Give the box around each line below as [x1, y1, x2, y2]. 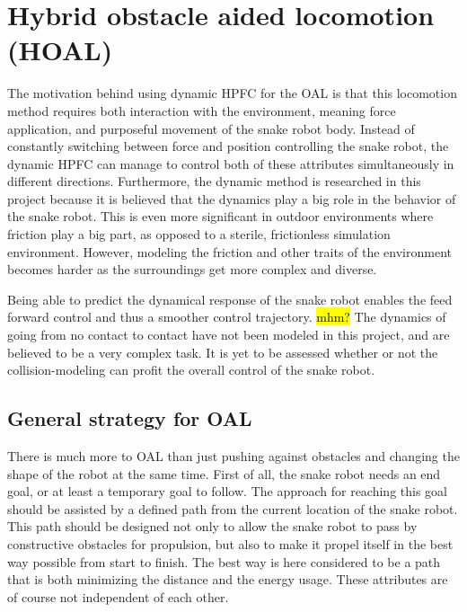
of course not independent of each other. [7, 587, 229, 606]
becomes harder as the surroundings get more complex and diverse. [7, 260, 377, 279]
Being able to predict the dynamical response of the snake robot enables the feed [7, 289, 453, 308]
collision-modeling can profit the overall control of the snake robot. [7, 360, 375, 379]
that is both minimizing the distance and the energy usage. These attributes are [7, 570, 448, 589]
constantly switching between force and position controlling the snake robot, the [7, 137, 449, 155]
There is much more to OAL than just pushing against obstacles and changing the [7, 447, 460, 466]
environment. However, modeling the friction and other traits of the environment [7, 242, 452, 261]
